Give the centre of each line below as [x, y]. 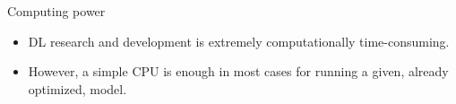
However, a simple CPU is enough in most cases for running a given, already [238, 71]
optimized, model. [77, 88]
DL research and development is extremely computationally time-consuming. [239, 41]
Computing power [56, 11]
